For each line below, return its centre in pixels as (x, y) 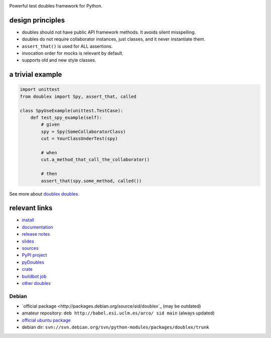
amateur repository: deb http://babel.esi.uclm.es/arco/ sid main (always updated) (118, 313)
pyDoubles (33, 262)
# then (49, 174)
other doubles (36, 283)
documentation (38, 227)
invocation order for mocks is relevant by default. (73, 53)
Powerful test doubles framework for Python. (56, 6)
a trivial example (36, 74)
